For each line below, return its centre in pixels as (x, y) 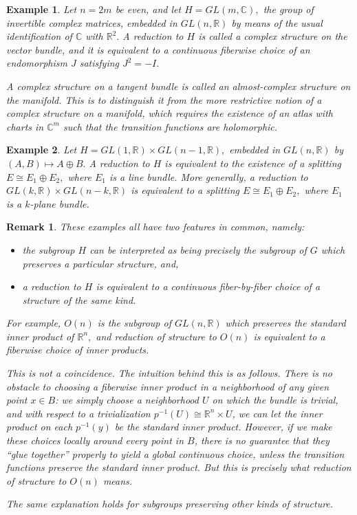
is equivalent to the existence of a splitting (253, 163)
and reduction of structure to (156, 336)
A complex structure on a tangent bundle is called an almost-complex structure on (178, 86)
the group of (288, 9)
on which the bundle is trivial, (275, 400)
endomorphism (37, 63)
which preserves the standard (285, 323)
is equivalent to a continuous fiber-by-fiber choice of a (208, 286)
